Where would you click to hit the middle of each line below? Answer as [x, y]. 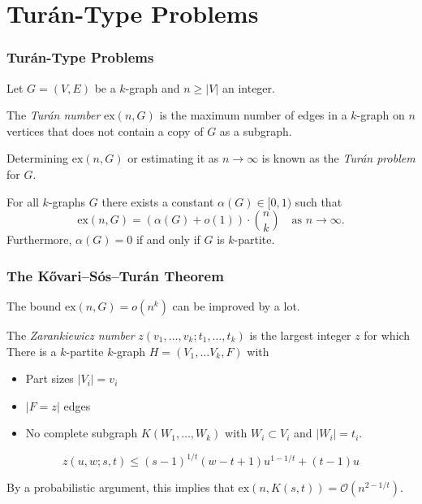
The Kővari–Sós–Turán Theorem [115, 275]
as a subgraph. [256, 130]
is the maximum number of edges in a [253, 115]
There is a [32, 351]
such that [319, 201]
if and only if [168, 239]
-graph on [381, 115]
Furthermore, [39, 239]
